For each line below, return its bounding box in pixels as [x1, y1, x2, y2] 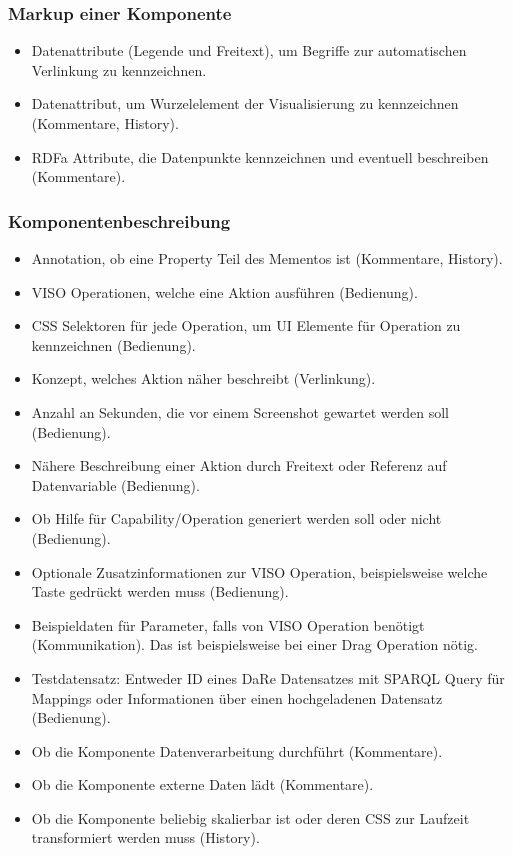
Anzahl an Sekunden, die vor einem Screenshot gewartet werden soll [31, 401, 449, 422]
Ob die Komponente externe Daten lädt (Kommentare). [31, 774, 374, 795]
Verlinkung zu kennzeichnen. [31, 59, 207, 80]
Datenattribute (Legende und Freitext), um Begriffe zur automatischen [31, 40, 467, 61]
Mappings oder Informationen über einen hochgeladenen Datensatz [31, 687, 443, 708]
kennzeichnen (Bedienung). [31, 334, 196, 355]
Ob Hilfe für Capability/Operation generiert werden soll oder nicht [31, 508, 442, 529]
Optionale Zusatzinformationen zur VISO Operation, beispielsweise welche [31, 561, 488, 582]
